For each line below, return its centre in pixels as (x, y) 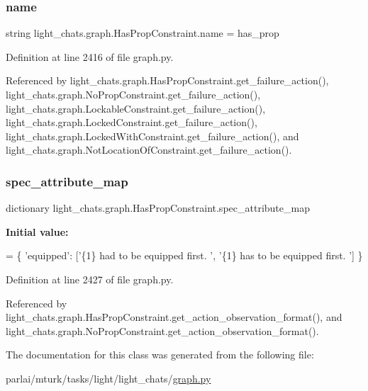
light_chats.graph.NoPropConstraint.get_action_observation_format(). (162, 330)
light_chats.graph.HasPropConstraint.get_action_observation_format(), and (174, 317)
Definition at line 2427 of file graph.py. (90, 279)
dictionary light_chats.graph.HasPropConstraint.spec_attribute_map (158, 208)
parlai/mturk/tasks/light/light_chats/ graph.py (108, 378)
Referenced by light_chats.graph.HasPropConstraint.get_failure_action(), (167, 80)
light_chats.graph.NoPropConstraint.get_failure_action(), (133, 94)
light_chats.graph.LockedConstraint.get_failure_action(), (132, 122)
